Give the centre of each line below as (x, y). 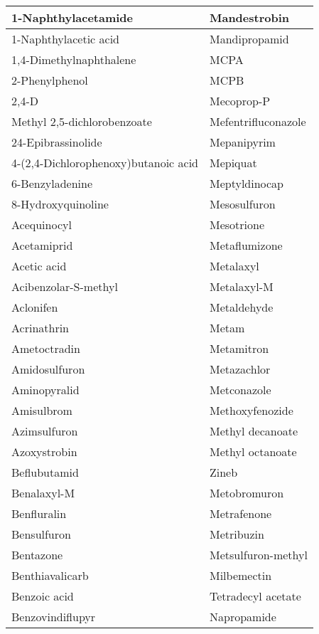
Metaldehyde (241, 307)
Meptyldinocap (247, 183)
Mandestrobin (249, 17)
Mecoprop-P (240, 101)
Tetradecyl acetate (255, 596)
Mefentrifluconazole (258, 121)
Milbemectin (240, 575)
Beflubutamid (45, 472)
